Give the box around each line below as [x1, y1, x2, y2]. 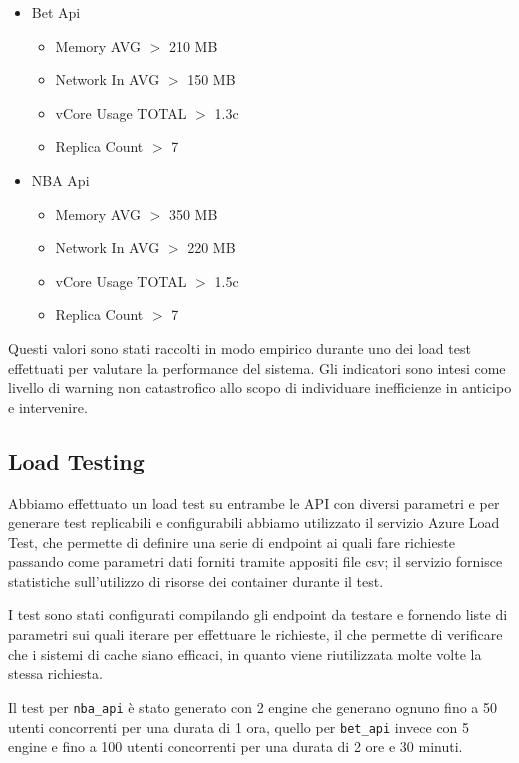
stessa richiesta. [8, 663, 103, 684]
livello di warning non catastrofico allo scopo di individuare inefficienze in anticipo [8, 377, 512, 398]
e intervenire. [8, 396, 88, 417]
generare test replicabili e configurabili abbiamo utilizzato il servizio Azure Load [8, 512, 500, 533]
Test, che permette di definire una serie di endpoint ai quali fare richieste [8, 531, 455, 552]
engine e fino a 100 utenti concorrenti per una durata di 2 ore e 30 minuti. [8, 736, 463, 757]
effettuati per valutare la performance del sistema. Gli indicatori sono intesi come [8, 357, 506, 378]
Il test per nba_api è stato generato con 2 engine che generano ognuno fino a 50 [8, 696, 498, 717]
